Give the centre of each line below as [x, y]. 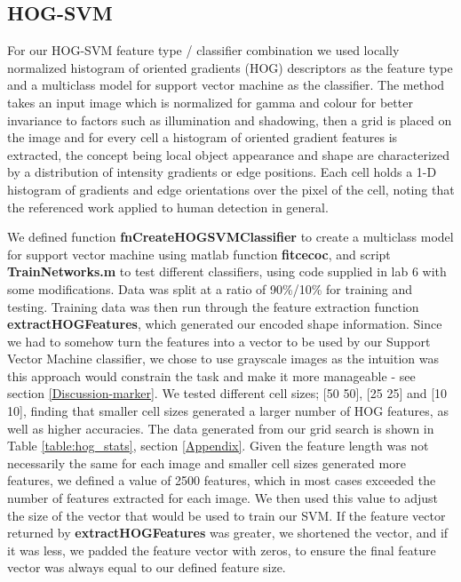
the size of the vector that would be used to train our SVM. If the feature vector [227, 515]
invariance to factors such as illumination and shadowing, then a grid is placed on [230, 120]
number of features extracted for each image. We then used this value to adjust [223, 498]
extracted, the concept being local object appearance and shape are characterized [229, 154]
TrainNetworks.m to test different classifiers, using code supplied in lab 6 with [227, 271]
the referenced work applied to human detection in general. [168, 207]
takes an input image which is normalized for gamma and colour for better [210, 102]
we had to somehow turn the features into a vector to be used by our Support [219, 341]
